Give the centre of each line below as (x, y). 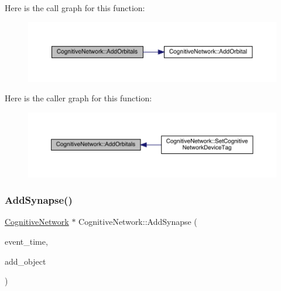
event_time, (26, 241)
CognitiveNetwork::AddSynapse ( (138, 222)
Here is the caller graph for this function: (78, 98)
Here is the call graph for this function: (75, 8)
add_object (25, 261)
